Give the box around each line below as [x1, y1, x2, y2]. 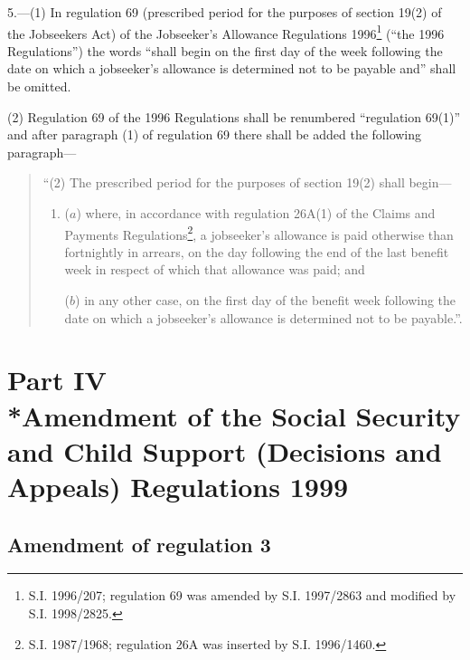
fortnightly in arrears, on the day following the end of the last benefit [64, 242, 449, 261]
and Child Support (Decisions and [7, 432, 442, 469]
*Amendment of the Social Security [7, 397, 461, 434]
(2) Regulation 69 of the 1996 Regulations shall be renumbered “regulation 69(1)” [7, 107, 461, 126]
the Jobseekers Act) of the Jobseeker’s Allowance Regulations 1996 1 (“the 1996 [7, 21, 445, 43]
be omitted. [7, 77, 71, 96]
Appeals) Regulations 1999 [7, 467, 349, 504]
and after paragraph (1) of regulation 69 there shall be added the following [7, 125, 422, 144]
